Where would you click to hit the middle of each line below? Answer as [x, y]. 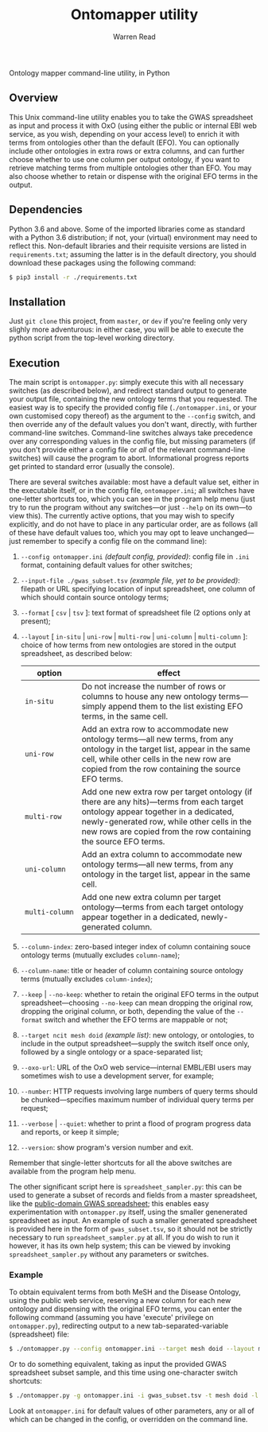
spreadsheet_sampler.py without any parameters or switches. [109, 1255]
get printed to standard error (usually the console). [92, 467]
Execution [35, 363]
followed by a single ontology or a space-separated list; [112, 1052]
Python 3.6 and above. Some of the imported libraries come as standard [127, 229]
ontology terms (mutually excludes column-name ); [100, 955]
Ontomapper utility [134, 15]
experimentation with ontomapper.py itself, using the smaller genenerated [128, 1212]
